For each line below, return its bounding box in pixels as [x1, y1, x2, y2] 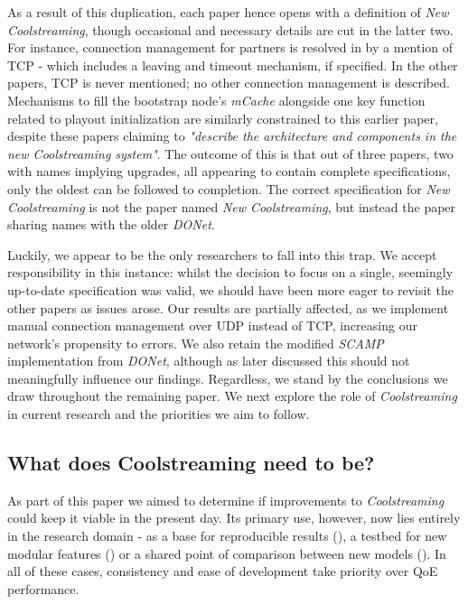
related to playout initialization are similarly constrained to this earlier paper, [7, 108, 438, 127]
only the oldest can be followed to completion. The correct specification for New [7, 179, 450, 198]
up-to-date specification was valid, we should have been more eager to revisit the [7, 280, 454, 299]
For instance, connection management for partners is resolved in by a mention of [7, 38, 454, 57]
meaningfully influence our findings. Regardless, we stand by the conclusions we [7, 368, 448, 387]
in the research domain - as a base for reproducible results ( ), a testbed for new [7, 526, 447, 545]
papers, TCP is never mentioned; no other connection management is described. [7, 73, 450, 92]
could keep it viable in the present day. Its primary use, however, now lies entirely [7, 508, 461, 527]
